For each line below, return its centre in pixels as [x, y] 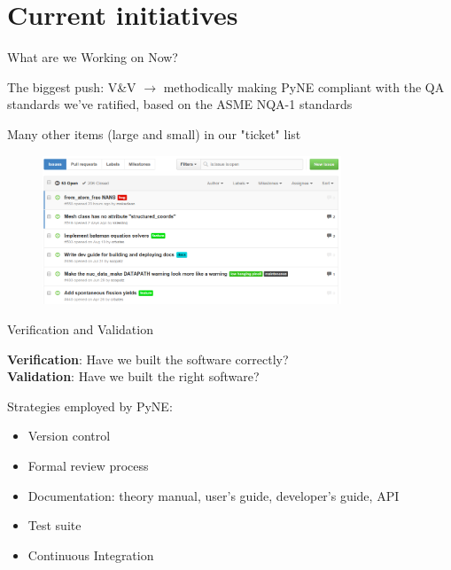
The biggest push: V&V [72, 86]
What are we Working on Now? [93, 57]
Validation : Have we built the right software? [133, 376]
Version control [69, 436]
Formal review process [88, 466]
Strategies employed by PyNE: [90, 406]
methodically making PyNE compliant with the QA [304, 86]
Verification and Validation [80, 329]
